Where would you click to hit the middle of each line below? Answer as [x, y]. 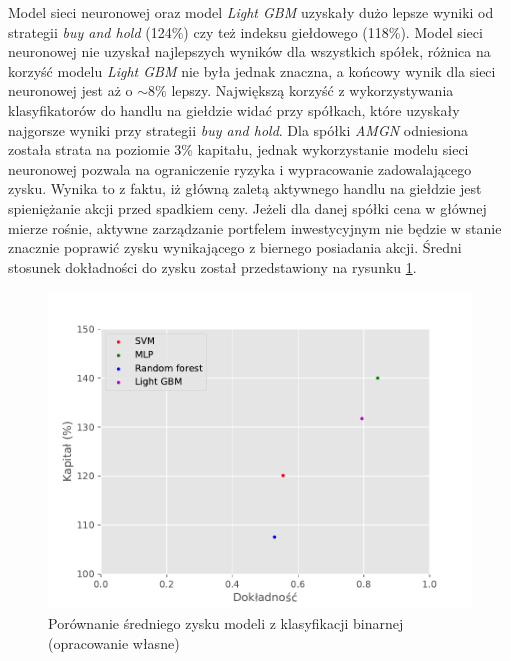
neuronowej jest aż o [70, 90]
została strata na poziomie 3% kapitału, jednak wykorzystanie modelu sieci [238, 149]
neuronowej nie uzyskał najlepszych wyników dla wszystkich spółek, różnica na [249, 51]
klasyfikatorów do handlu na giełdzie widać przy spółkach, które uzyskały [234, 109]
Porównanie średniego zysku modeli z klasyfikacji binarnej [226, 622]
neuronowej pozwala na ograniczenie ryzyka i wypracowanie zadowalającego [240, 168]
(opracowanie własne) [114, 642]
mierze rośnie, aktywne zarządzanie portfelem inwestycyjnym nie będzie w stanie [255, 227]
